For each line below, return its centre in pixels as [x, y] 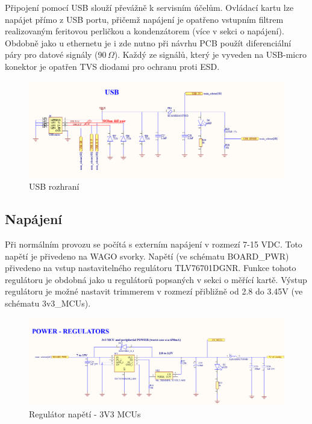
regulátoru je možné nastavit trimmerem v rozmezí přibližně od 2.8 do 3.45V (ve [154, 291]
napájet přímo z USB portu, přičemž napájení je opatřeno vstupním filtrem [144, 19]
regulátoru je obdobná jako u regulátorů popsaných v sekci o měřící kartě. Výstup [156, 279]
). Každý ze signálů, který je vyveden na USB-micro [210, 55]
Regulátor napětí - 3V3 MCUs [85, 413]
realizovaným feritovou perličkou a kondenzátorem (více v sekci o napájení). [145, 31]
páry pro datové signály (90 [56, 55]
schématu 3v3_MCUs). [48, 303]
